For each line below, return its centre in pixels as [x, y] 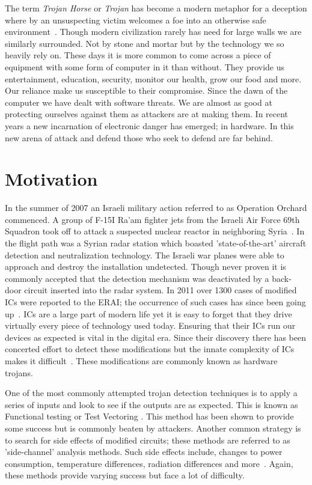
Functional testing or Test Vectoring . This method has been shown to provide [149, 416]
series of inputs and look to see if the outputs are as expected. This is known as [151, 404]
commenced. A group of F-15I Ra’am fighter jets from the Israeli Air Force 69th [152, 219]
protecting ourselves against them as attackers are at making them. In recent [147, 114]
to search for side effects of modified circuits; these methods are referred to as [148, 440]
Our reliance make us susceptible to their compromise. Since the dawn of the [146, 90]
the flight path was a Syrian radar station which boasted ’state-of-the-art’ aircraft [156, 243]
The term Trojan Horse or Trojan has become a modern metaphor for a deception [156, 8]
